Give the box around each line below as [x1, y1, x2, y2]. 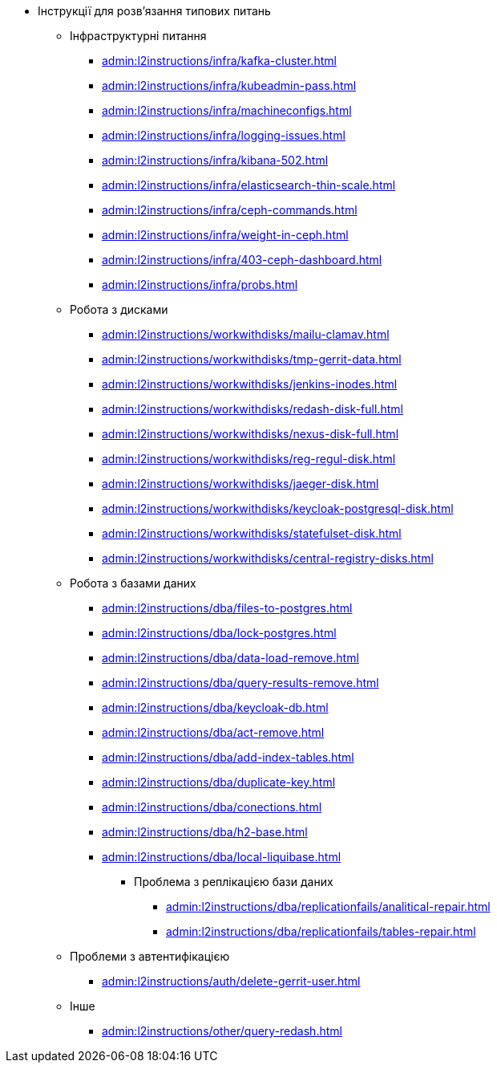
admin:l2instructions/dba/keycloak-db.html [102, 701, 329, 714]
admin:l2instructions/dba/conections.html [102, 800, 322, 814]
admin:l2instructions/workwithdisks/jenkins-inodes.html [102, 377, 398, 391]
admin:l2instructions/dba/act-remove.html [102, 726, 325, 739]
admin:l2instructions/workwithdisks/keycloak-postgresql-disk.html [102, 502, 454, 515]
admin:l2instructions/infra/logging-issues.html [102, 128, 345, 142]
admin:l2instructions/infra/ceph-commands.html [102, 203, 358, 217]
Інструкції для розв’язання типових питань [38, 4, 271, 18]
